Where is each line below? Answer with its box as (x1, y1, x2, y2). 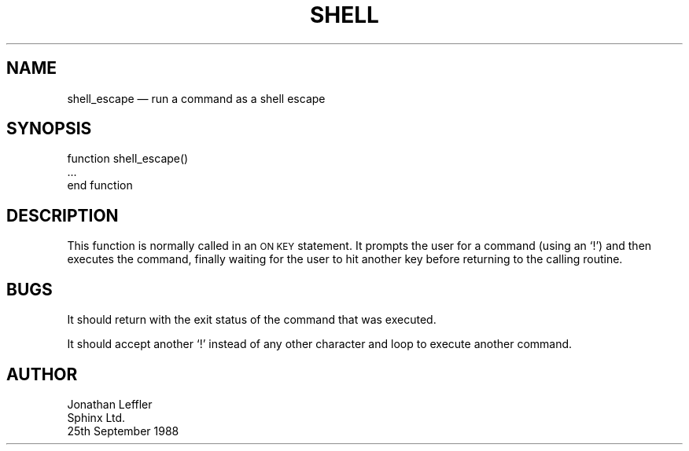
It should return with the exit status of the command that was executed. (67, 313, 437, 327)
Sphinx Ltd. (67, 410, 126, 424)
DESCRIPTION (6, 205, 119, 225)
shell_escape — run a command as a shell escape (67, 91, 326, 105)
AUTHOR (6, 364, 78, 384)
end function (67, 178, 133, 192)
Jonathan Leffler (67, 397, 153, 411)
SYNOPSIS (6, 119, 92, 139)
